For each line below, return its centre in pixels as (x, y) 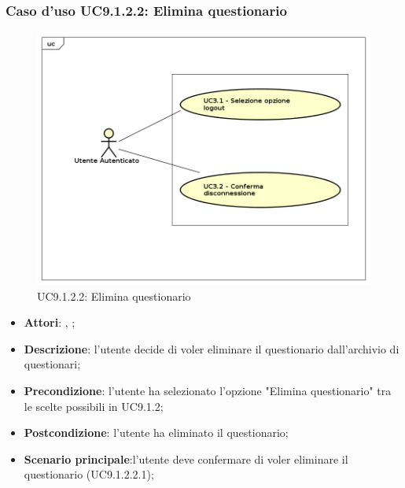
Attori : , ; (50, 322)
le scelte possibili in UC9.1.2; (94, 406)
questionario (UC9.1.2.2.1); (89, 474)
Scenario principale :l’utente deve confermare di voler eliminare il (186, 458)
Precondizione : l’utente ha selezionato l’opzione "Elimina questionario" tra (208, 391)
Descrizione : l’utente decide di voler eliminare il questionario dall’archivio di (212, 348)
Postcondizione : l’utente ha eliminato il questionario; (156, 433)
